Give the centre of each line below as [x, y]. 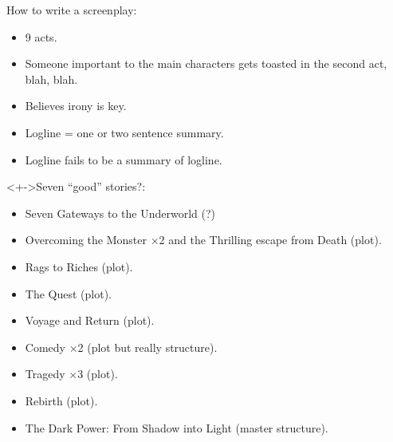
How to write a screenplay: [72, 10]
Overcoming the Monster [86, 240]
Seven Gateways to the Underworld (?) [120, 213]
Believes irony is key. [76, 106]
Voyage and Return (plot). [90, 320]
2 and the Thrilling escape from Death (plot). [270, 240]
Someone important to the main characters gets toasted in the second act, [206, 63]
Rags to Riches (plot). [79, 266]
